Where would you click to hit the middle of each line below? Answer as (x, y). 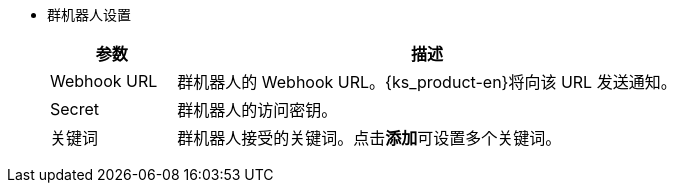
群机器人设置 (89, 14)
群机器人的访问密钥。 (257, 110)
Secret (75, 109)
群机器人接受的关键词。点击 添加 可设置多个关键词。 (369, 138)
